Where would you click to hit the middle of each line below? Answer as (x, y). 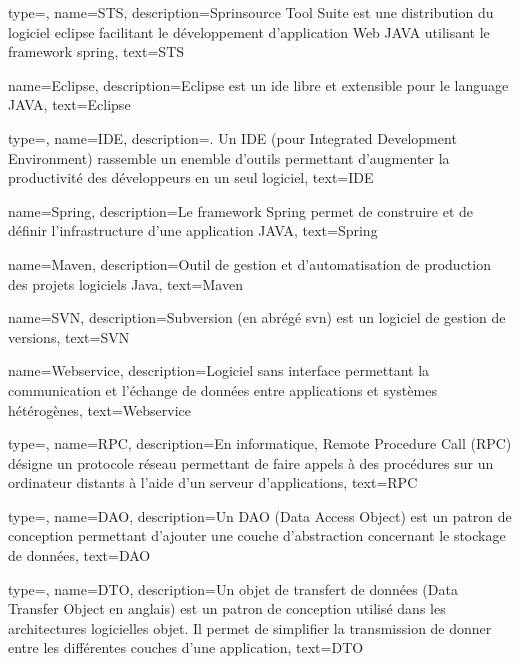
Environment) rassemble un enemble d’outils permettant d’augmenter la (229, 157)
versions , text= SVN (69, 336)
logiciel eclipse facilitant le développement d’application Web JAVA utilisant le (249, 31)
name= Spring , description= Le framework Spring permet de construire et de (241, 210)
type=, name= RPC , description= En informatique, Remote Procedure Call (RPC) (260, 443)
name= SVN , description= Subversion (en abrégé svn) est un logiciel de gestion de (257, 317)
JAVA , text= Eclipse (69, 104)
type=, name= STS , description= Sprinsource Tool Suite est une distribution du (251, 12)
